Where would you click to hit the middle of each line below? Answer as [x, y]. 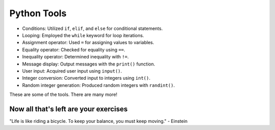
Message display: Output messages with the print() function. [89, 64]
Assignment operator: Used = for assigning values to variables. [88, 43]
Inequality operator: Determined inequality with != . [76, 57]
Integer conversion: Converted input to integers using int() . [86, 78]
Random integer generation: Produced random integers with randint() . [99, 85]
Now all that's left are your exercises [68, 109]
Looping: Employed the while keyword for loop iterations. [83, 35]
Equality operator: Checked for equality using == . [74, 50]
